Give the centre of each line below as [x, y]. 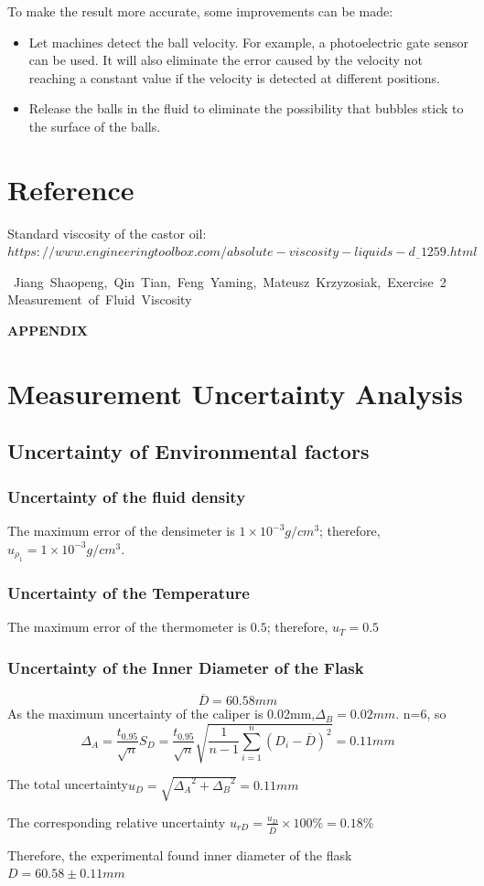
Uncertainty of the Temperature [129, 592]
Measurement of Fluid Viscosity [100, 299]
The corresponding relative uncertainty [117, 822]
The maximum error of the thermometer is [127, 627]
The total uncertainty [68, 784]
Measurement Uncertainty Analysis [236, 393]
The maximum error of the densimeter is [121, 531]
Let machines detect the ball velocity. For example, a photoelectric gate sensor [248, 42]
